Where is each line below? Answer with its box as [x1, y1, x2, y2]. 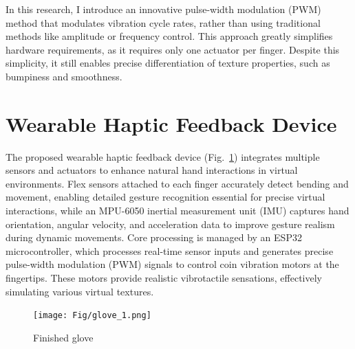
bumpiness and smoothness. [6, 69, 122, 83]
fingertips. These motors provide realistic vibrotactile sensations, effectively [6, 271, 322, 285]
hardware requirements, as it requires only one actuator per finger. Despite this [6, 42, 340, 56]
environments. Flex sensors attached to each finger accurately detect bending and [6, 176, 349, 190]
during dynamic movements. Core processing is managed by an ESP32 [6, 230, 302, 245]
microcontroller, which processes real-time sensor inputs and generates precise [6, 243, 334, 258]
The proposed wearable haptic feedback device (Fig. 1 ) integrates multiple [6, 149, 320, 164]
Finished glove [33, 330, 94, 344]
